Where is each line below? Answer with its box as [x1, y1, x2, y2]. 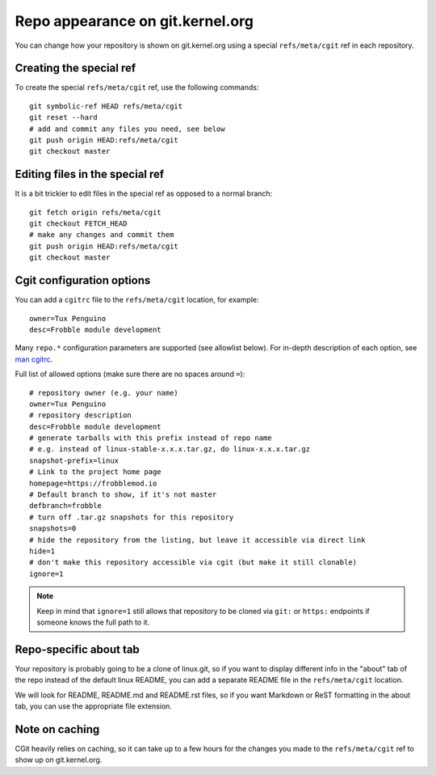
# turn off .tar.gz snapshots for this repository [29, 512, 234, 522]
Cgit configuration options [15, 273, 151, 287]
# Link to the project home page [29, 468, 161, 476]
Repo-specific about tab [15, 642, 140, 656]
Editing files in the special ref [15, 167, 165, 181]
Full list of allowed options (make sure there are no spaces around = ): [15, 369, 245, 379]
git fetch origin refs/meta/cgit [29, 207, 161, 217]
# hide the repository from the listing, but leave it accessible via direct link [29, 535, 366, 544]
